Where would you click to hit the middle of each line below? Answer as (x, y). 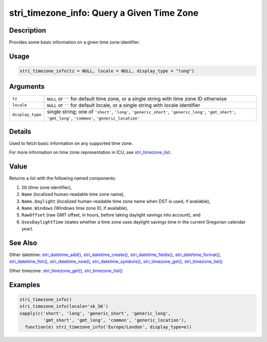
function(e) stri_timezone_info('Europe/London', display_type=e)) (108, 327)
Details (20, 132)
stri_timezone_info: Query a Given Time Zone (104, 13)
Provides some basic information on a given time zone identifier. (75, 42)
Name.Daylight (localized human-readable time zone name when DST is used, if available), (116, 201)
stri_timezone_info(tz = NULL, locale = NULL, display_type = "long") (107, 71)
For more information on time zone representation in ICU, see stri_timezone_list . (90, 152)
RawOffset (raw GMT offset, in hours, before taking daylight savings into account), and (111, 215)
